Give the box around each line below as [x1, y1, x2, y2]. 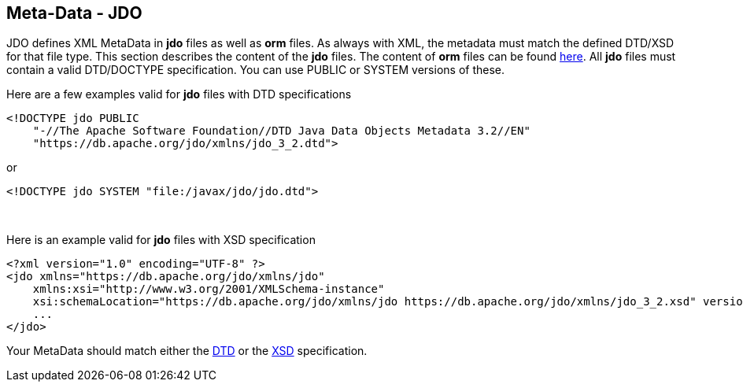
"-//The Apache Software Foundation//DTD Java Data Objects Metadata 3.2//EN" [32, 124, 530, 138]
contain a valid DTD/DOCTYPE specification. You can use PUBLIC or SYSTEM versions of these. [6, 63, 505, 77]
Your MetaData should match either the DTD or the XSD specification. [6, 344, 368, 358]
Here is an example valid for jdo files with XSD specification [6, 233, 316, 247]
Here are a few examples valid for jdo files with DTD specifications [6, 87, 352, 102]
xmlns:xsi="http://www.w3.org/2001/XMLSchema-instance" [32, 283, 385, 296]
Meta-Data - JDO [6, 3, 142, 23]
